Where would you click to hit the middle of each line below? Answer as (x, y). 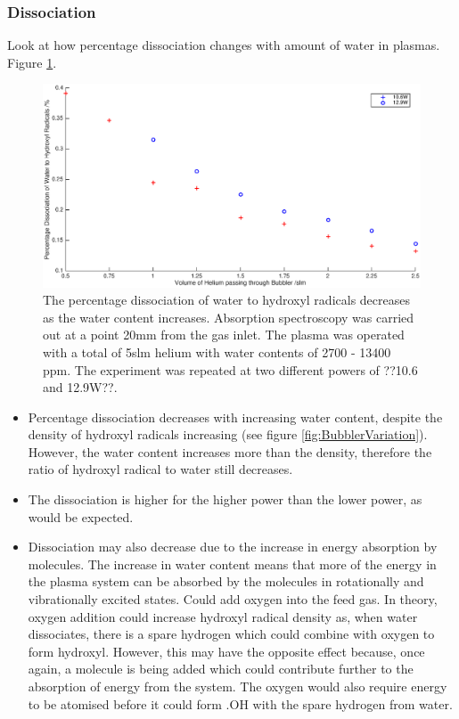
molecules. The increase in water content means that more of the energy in (232, 564)
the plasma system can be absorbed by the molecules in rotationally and (226, 581)
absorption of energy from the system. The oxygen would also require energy (238, 686)
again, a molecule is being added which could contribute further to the (221, 669)
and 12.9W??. (80, 387)
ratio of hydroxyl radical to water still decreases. (160, 469)
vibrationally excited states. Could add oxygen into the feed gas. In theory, (233, 599)
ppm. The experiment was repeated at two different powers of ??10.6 (230, 369)
